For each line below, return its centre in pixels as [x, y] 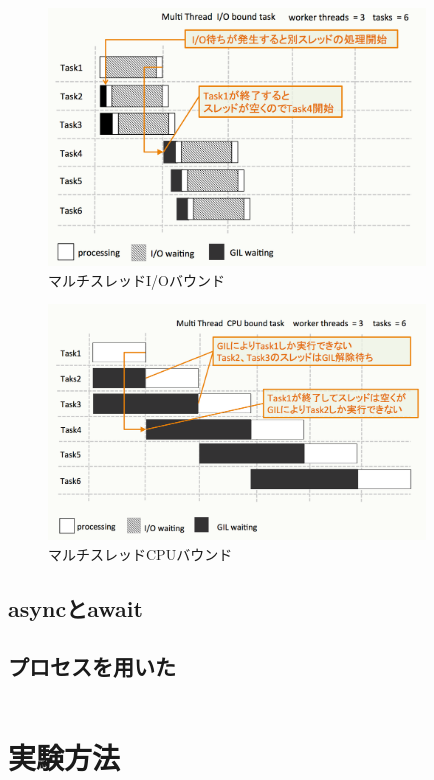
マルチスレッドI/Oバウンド [136, 279]
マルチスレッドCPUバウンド [140, 553]
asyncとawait [75, 607]
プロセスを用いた [92, 666]
